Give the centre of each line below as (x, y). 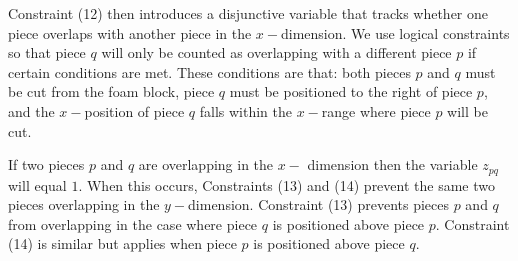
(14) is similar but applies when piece (122, 243)
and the (31, 110)
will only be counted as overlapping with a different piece (276, 52)
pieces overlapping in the (84, 204)
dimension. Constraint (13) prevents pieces (318, 204)
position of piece (134, 110)
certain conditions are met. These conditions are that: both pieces (209, 71)
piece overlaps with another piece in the (130, 32)
